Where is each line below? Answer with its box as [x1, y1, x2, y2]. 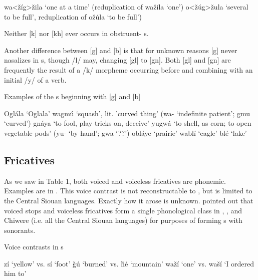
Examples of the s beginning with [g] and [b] [4, 91, 141, 102]
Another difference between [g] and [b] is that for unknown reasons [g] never [4, 45, 237, 55]
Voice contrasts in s [4, 241, 64, 252]
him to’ [4, 268, 27, 278]
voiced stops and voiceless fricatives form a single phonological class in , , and [4, 205, 242, 215]
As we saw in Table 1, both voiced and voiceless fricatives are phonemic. [4, 175, 226, 186]
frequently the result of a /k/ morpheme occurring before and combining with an [4, 64, 253, 75]
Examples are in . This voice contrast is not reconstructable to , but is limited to [4, 185, 252, 196]
